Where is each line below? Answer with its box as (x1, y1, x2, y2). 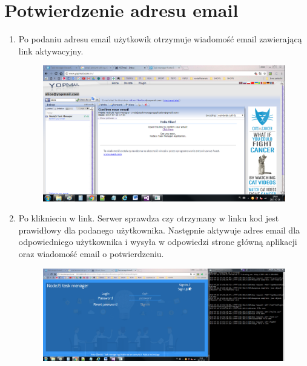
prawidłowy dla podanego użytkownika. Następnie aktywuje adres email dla (18, 223, 300, 236)
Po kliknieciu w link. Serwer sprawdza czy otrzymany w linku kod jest (18, 212, 279, 224)
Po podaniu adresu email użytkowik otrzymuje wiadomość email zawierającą (18, 33, 302, 45)
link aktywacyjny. (18, 44, 84, 57)
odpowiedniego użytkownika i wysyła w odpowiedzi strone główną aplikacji (18, 235, 297, 248)
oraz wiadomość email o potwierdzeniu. (18, 247, 164, 260)
